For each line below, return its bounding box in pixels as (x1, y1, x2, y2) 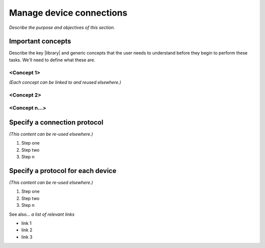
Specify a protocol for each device (9, 167, 117, 175)
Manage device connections (9, 7, 128, 18)
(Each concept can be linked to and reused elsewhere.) (9, 79, 121, 85)
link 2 (21, 227, 33, 233)
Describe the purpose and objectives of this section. (9, 25, 115, 30)
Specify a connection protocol (9, 118, 104, 126)
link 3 (21, 234, 33, 240)
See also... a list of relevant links (9, 211, 75, 217)
